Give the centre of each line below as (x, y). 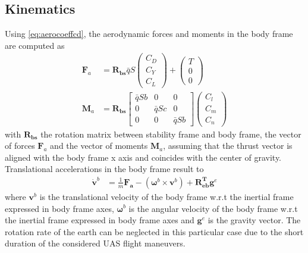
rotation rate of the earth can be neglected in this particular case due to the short (154, 231)
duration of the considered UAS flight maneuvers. (95, 243)
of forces (20, 146)
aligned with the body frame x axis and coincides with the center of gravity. (143, 157)
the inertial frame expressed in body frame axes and (100, 220)
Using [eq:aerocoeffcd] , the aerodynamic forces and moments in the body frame (149, 34)
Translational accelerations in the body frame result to (104, 169)
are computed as (35, 45)
